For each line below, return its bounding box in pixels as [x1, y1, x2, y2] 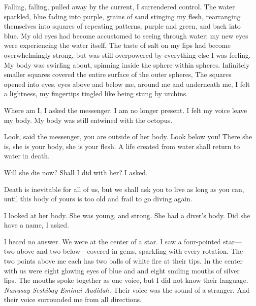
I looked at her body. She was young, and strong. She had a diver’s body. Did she [4, 210, 251, 220]
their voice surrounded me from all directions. [4, 294, 142, 305]
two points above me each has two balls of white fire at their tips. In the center [4, 256, 243, 266]
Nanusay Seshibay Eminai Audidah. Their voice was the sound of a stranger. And [4, 284, 250, 295]
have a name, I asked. [4, 220, 69, 230]
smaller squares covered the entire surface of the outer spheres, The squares [4, 69, 232, 79]
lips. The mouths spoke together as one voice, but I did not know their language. [4, 275, 248, 285]
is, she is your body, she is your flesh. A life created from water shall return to [4, 141, 240, 151]
